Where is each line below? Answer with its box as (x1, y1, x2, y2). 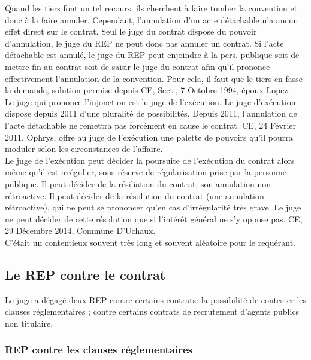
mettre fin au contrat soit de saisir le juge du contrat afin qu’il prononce (5, 60, 270, 72)
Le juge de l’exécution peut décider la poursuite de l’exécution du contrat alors (5, 154, 295, 166)
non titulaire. (5, 316, 53, 329)
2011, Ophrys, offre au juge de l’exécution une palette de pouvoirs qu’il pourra (5, 130, 293, 143)
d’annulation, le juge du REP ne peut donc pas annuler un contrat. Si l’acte (5, 36, 284, 49)
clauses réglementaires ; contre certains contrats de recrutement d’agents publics (5, 305, 300, 318)
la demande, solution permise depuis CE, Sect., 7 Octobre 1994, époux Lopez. (5, 84, 291, 96)
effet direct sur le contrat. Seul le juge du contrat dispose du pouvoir (5, 25, 257, 38)
